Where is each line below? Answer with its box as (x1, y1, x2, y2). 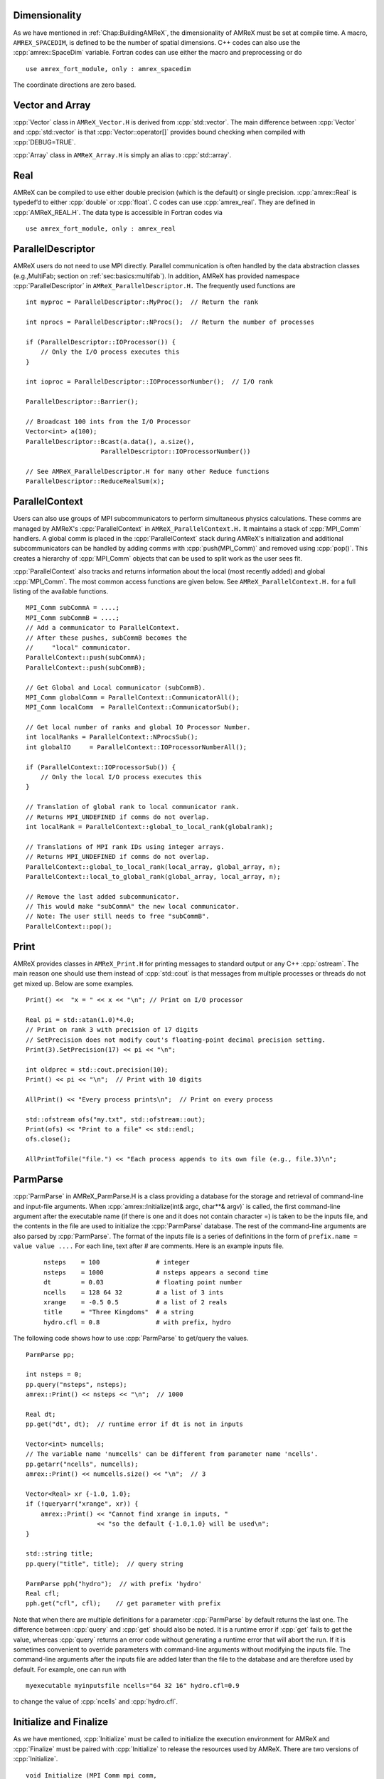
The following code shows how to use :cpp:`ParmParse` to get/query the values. (13, 1334, 249, 1343)
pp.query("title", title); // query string (26, 1559, 184, 1568)
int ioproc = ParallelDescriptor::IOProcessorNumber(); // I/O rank (26, 378, 274, 386)
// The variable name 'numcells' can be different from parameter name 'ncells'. (26, 1450, 319, 1458)
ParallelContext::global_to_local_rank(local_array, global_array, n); (26, 862, 281, 871)
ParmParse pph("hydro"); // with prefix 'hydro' (26, 1580, 203, 1588)
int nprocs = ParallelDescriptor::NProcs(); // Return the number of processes (26, 318, 315, 327)
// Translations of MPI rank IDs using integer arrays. (26, 843, 225, 850)
